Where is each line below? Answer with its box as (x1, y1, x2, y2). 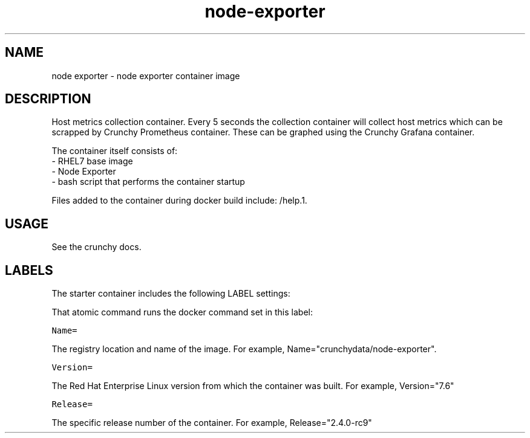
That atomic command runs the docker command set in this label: (51, 307, 313, 318)
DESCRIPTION (5, 91, 91, 107)
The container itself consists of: (51, 146, 178, 156)
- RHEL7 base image (51, 156, 133, 167)
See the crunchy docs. (51, 242, 142, 253)
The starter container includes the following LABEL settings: (51, 288, 290, 299)
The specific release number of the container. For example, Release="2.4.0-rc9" (51, 417, 372, 428)
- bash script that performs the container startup (51, 176, 245, 187)
